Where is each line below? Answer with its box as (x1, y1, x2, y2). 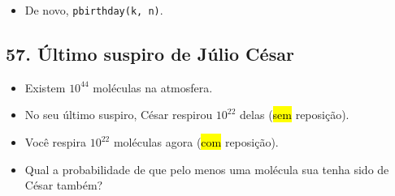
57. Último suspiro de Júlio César (6, 41, 294, 66)
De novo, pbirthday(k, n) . (24, 2, 163, 18)
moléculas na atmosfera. (93, 79, 213, 96)
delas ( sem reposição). (240, 106, 349, 123)
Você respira (24, 134, 87, 151)
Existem (24, 79, 66, 96)
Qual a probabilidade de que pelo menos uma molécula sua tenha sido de (24, 160, 389, 177)
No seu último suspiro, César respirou (24, 106, 213, 123)
